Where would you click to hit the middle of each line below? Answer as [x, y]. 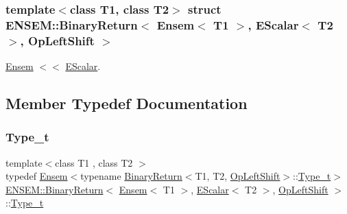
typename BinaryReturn [131, 176]
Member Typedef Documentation [127, 103]
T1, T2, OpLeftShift [238, 176]
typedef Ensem [37, 176]
